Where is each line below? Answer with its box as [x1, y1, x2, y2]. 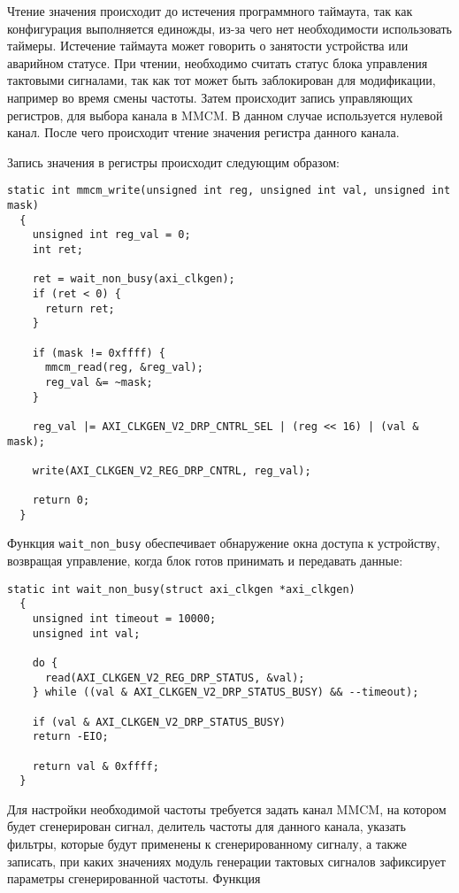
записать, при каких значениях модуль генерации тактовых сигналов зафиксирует [7, 851, 446, 870]
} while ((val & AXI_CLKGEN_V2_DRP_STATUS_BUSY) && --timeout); [32, 686, 419, 699]
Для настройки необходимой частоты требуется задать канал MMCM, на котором [7, 799, 447, 818]
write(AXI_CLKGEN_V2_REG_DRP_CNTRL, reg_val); [32, 464, 311, 477]
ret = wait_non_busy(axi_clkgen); [32, 273, 235, 286]
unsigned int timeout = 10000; [32, 612, 217, 625]
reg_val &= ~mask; [44, 375, 153, 389]
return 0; [32, 494, 90, 507]
